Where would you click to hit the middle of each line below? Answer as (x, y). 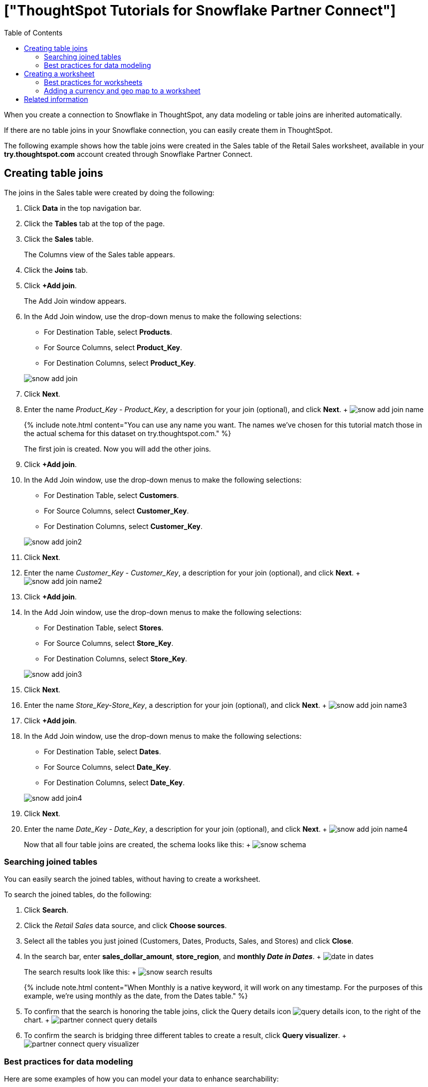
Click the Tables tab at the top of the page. (95, 223)
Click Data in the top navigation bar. (83, 208)
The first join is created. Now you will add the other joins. (117, 449)
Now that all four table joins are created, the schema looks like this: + (137, 844)
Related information (56, 99)
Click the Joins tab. (56, 270)
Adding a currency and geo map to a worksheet (122, 90)
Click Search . (46, 910)
